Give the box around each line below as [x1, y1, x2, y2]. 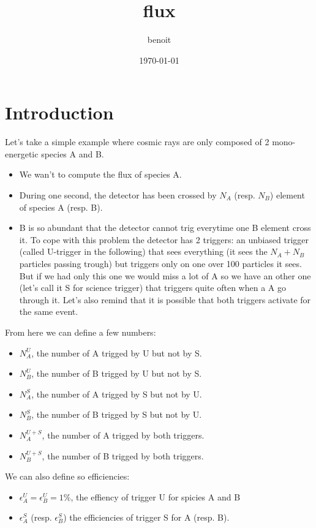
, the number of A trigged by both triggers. [42, 428, 205, 441]
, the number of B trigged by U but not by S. [31, 367, 202, 380]
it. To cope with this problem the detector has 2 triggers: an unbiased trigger [19, 233, 309, 246]
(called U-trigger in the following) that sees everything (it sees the [19, 245, 268, 258]
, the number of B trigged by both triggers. [42, 449, 204, 462]
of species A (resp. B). [19, 200, 103, 213]
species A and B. [41, 147, 104, 160]
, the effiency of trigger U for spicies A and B [70, 490, 241, 503]
